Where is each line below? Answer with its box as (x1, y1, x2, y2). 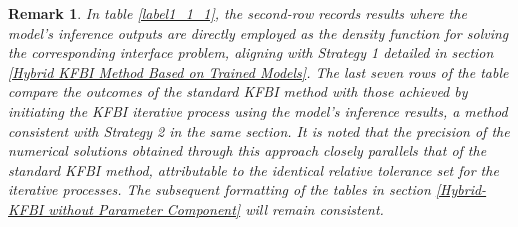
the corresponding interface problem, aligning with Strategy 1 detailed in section (8, 42, 494, 63)
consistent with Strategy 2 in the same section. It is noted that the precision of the (8, 120, 510, 141)
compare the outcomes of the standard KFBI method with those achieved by (8, 81, 468, 102)
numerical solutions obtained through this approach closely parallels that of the (8, 140, 487, 161)
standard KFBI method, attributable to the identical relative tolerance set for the (8, 159, 499, 180)
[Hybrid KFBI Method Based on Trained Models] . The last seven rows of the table (8, 61, 509, 82)
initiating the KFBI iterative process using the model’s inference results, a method (8, 100, 508, 121)
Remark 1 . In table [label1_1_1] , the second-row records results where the (8, 3, 467, 23)
